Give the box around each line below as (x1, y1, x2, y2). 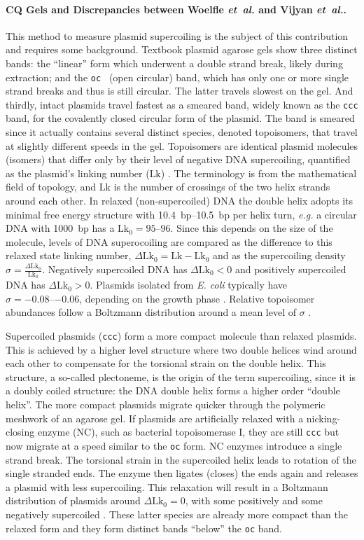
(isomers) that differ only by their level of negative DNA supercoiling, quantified (6, 152, 351, 167)
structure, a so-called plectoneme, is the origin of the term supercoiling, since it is (6, 369, 356, 384)
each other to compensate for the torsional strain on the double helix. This (6, 356, 326, 371)
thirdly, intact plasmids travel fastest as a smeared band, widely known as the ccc (6, 97, 358, 111)
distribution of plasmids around (6, 493, 141, 508)
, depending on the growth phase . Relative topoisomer (79, 291, 315, 305)
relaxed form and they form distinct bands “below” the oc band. (6, 520, 282, 535)
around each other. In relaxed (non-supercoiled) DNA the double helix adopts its (6, 193, 353, 208)
